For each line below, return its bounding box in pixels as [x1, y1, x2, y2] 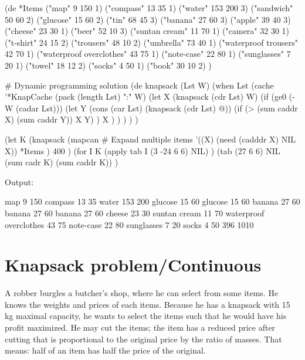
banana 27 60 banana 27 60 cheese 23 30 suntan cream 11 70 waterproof [5, 206, 265, 219]
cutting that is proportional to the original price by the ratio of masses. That [5, 332, 282, 345]
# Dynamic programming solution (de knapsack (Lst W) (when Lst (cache [5, 79, 274, 91]
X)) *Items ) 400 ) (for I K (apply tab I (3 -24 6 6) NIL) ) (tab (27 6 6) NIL [5, 144, 280, 157]
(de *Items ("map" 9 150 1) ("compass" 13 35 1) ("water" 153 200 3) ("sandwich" [5, 2, 293, 13]
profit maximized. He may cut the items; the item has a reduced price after [5, 321, 276, 333]
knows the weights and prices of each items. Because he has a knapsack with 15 [5, 298, 290, 310]
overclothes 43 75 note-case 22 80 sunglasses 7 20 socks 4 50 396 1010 [5, 218, 254, 230]
